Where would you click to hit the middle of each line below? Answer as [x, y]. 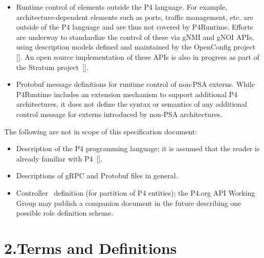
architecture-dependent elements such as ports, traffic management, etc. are [135, 17]
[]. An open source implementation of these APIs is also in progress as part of [138, 56]
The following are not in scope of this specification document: [101, 131]
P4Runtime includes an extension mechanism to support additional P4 [127, 94]
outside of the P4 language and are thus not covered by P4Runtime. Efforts [135, 27]
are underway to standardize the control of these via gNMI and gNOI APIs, [135, 37]
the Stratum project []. [52, 67]
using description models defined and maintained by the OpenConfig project [136, 47]
